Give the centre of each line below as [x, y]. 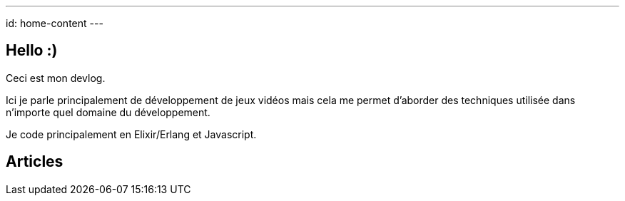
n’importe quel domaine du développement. [108, 112]
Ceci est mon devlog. [56, 78]
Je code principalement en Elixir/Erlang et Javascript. [131, 134]
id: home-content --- [55, 23]
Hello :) [32, 51]
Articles [35, 162]
